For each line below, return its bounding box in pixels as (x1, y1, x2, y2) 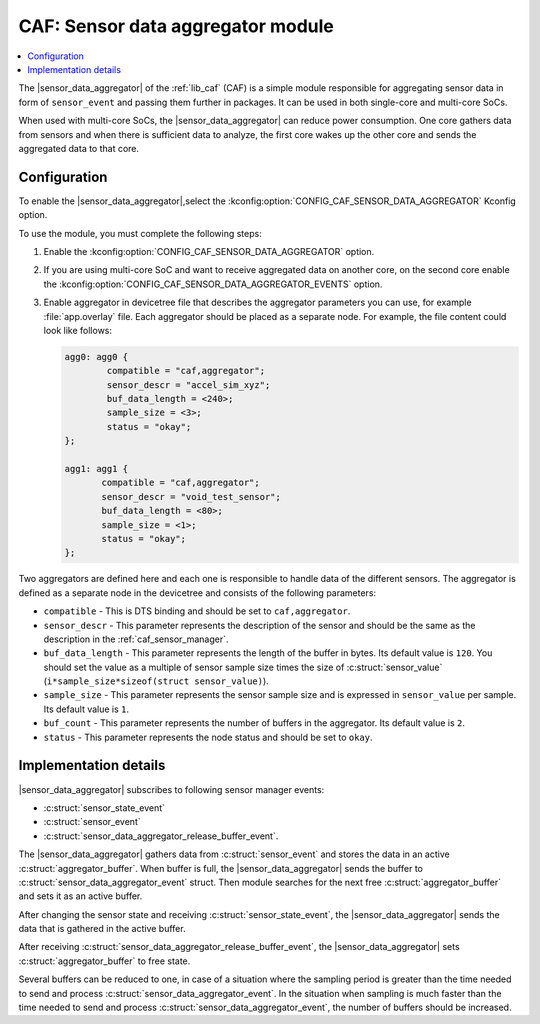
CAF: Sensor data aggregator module (18, 15, 335, 37)
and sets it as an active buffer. (18, 890, 143, 902)
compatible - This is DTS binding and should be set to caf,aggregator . (43, 605, 351, 617)
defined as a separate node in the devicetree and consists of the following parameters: (18, 586, 377, 599)
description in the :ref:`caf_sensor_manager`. (43, 633, 229, 645)
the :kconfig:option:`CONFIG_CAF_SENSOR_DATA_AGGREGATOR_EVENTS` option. (43, 278, 383, 290)
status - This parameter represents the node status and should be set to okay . (43, 731, 373, 743)
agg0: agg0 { (64, 351, 129, 362)
